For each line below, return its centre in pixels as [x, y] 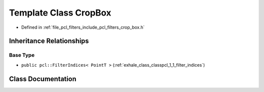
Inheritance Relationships [49, 41]
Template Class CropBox [60, 13]
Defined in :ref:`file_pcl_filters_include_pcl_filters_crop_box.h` [83, 27]
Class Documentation [43, 79]
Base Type [22, 55]
